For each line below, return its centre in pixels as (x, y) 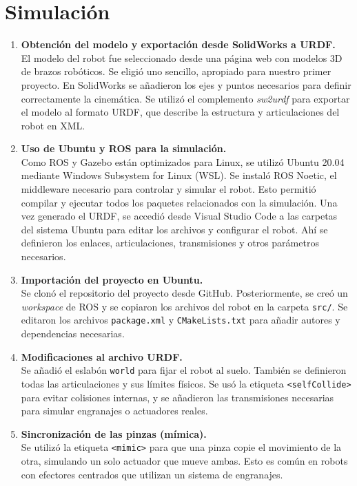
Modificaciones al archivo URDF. (102, 356)
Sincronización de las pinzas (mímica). (114, 433)
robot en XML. (53, 125)
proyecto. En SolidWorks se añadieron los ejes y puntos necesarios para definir (186, 84)
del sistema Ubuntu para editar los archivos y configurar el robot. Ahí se (174, 229)
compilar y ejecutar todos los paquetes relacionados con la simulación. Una (179, 202)
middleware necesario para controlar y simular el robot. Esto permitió (169, 189)
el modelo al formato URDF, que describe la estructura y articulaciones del (180, 112)
